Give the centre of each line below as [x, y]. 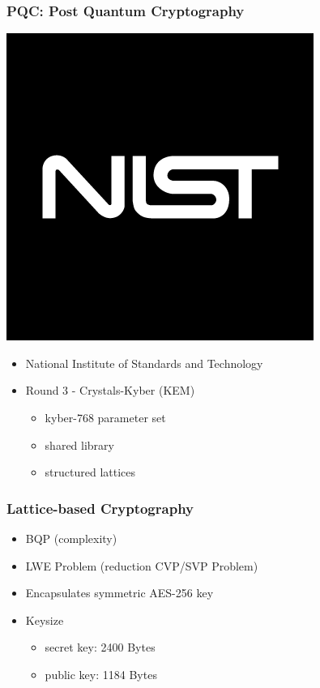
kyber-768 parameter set [105, 417]
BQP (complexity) [71, 538]
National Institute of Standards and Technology [144, 363]
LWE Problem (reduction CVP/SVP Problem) [142, 565]
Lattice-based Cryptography [100, 508]
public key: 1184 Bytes [101, 674]
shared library [79, 444]
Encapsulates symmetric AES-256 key [119, 593]
